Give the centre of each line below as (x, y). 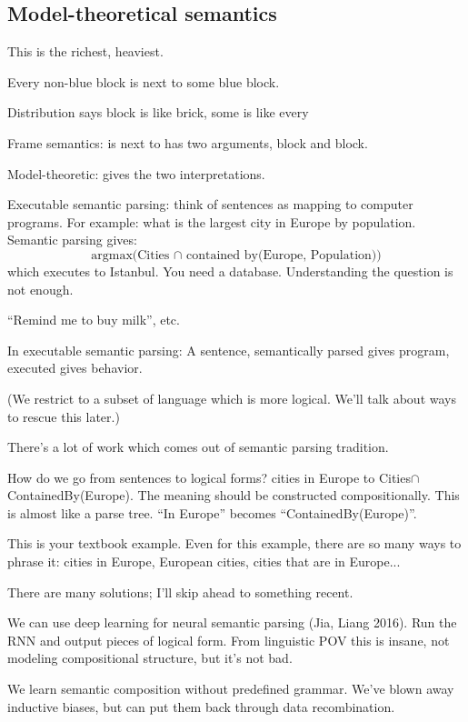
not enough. (40, 289)
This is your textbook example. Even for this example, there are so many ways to (234, 543)
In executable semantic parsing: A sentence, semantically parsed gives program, (229, 350)
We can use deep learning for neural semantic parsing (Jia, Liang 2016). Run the (232, 622)
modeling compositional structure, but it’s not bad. (150, 658)
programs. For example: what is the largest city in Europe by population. (212, 221)
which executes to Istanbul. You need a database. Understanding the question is (230, 271)
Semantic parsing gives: (72, 240)
